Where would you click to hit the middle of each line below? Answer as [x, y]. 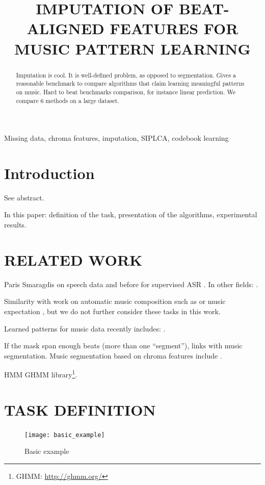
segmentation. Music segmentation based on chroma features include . [113, 355]
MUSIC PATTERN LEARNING [132, 48]
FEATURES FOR [174, 28]
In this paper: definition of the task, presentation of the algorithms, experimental [131, 214]
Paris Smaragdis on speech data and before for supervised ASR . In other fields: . [131, 284]
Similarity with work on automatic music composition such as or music [115, 301]
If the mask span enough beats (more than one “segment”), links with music [123, 346]
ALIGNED [65, 28]
